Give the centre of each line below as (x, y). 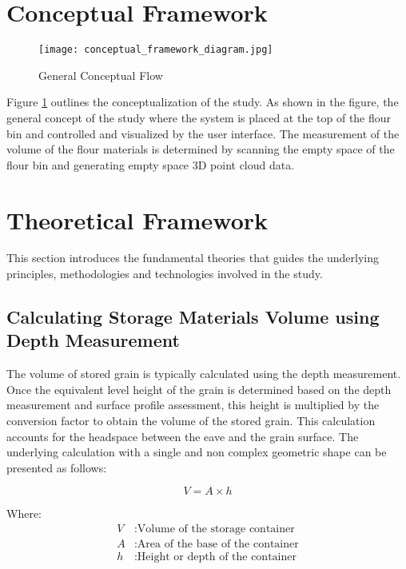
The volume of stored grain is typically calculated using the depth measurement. (204, 374)
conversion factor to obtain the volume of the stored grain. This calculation (191, 421)
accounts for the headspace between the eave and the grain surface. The (183, 436)
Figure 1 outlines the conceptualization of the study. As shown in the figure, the (203, 102)
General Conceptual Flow (101, 75)
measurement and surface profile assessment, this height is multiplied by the (193, 405)
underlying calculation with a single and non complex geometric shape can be (197, 452)
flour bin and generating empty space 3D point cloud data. (151, 164)
